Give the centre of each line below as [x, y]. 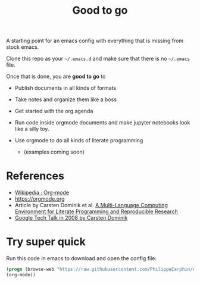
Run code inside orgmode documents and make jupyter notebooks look [102, 123]
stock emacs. [23, 47]
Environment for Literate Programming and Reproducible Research [96, 211]
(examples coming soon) [54, 152]
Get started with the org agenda [54, 111]
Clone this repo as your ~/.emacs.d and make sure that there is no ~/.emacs [98, 59]
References [35, 176]
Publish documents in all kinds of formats [65, 88]
